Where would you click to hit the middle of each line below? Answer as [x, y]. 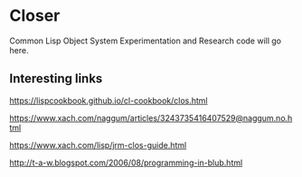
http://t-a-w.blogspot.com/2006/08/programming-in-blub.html [126, 163]
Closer [35, 16]
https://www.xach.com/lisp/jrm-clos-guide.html [98, 144]
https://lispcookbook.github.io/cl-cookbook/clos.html [109, 100]
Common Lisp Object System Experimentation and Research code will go [146, 41]
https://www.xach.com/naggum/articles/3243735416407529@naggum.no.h [151, 117]
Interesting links [56, 79]
